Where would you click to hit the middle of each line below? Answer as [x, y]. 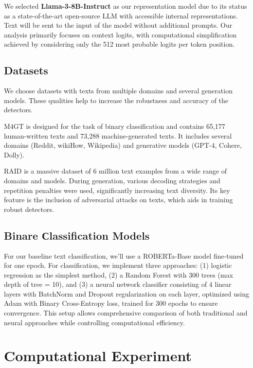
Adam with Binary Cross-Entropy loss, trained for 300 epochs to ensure [111, 303]
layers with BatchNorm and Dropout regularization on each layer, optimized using [127, 293]
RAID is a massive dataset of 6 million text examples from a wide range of [116, 171]
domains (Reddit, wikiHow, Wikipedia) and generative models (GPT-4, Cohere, [123, 145]
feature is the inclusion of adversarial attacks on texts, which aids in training [118, 200]
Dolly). [14, 154]
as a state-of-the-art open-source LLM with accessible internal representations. [121, 15]
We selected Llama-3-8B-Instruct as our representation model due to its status [126, 6]
